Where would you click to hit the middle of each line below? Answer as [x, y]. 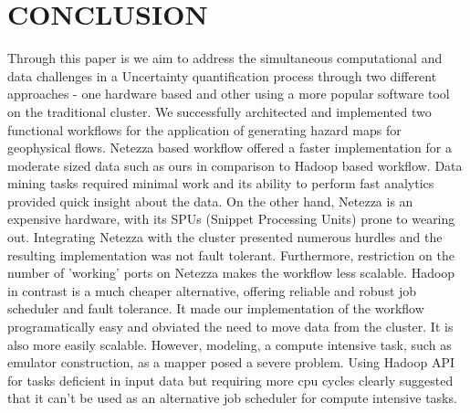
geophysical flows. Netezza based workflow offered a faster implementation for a [230, 148]
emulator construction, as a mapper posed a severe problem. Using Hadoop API [231, 362]
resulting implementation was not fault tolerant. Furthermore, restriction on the [231, 254]
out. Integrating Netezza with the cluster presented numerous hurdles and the [225, 237]
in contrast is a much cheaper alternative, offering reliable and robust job [212, 290]
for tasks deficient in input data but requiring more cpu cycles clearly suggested [230, 380]
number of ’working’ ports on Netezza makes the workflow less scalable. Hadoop [231, 273]
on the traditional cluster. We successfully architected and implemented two [219, 111]
